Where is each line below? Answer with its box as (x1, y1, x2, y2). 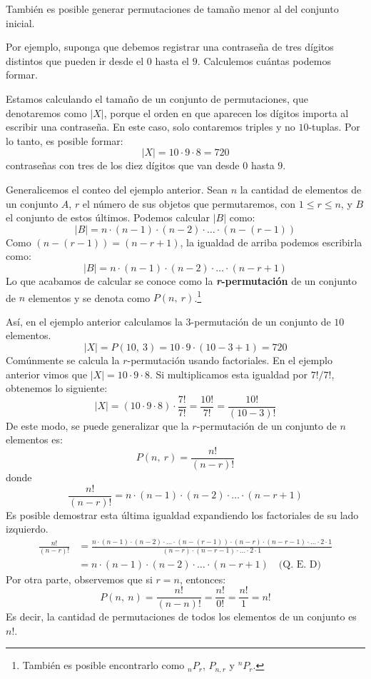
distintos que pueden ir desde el (6, 53, 144, 68)
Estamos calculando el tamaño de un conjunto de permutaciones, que (6, 91, 308, 106)
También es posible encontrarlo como (22, 658, 185, 673)
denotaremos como (6, 105, 87, 120)
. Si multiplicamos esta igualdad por (149, 366, 308, 381)
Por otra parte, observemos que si (6, 571, 153, 586)
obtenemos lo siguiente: (6, 381, 108, 396)
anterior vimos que (6, 366, 88, 381)
